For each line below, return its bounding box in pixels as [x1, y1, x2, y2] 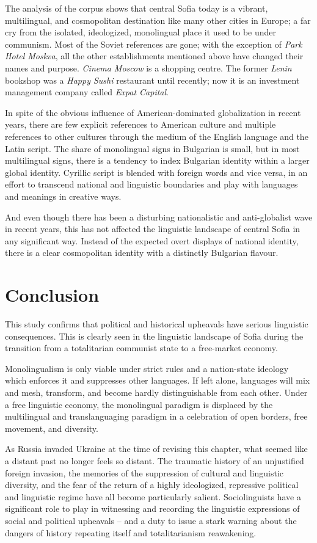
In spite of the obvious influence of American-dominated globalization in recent [5, 106, 301, 118]
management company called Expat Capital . [5, 86, 169, 98]
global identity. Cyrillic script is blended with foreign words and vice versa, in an [5, 166, 308, 178]
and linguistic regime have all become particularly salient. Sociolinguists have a [5, 490, 301, 503]
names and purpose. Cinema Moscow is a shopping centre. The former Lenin [5, 61, 292, 74]
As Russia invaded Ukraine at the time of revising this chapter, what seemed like [5, 442, 308, 455]
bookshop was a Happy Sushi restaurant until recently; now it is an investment [5, 73, 300, 86]
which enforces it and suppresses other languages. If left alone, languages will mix [5, 374, 310, 387]
